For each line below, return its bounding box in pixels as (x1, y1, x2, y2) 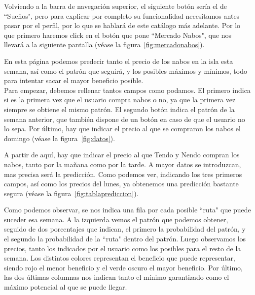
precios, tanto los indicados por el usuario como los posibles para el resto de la (4, 243, 241, 253)
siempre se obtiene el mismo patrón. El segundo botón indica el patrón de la (4, 104, 235, 114)
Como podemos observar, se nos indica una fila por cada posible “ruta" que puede (4, 205, 251, 215)
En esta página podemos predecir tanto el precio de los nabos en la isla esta (4, 56, 233, 66)
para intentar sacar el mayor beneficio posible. (4, 75, 144, 86)
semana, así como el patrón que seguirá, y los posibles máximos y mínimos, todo (4, 65, 247, 76)
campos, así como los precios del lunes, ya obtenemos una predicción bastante (4, 178, 239, 189)
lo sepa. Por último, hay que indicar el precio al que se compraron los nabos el (4, 123, 241, 134)
